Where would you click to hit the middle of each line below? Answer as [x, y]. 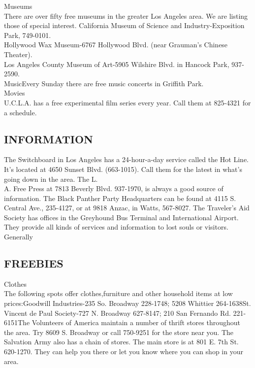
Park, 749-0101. [28, 35]
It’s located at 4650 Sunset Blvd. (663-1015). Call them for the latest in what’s [123, 169]
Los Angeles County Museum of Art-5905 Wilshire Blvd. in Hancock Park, [117, 64]
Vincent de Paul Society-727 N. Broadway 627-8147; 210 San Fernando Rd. [117, 313]
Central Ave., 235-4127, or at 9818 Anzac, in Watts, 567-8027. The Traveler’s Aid [127, 208]
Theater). [18, 54]
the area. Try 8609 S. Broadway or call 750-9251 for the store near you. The [119, 332]
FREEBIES [34, 263]
